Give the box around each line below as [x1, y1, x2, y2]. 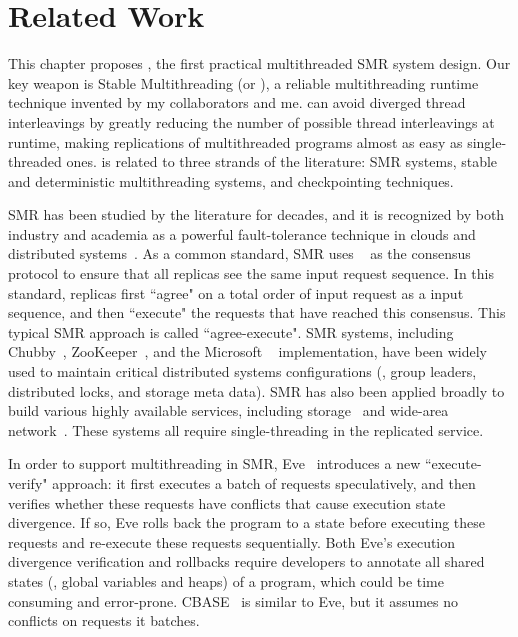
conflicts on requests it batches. [8, 610, 200, 631]
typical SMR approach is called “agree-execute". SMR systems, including [8, 321, 454, 342]
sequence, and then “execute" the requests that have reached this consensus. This [8, 302, 506, 323]
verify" [8, 473, 48, 493]
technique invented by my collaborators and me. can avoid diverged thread [8, 92, 466, 113]
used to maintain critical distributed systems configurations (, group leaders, [8, 361, 477, 382]
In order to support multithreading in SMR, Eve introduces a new [8, 453, 421, 474]
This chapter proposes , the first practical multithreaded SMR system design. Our [8, 53, 511, 74]
